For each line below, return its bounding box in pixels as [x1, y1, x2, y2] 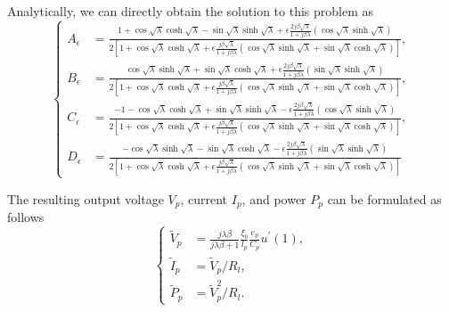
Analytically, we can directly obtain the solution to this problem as [7, 2, 373, 20]
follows [7, 208, 45, 226]
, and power [241, 189, 306, 208]
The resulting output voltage [7, 189, 164, 208]
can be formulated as [327, 189, 442, 208]
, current [180, 189, 228, 208]
